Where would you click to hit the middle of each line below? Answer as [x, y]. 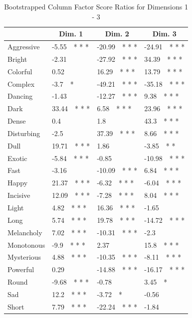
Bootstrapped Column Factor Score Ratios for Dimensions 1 [96, 6]
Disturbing [24, 133]
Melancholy [25, 232]
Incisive [19, 195]
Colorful [20, 71]
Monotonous [26, 244]
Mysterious [24, 257]
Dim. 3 [164, 34]
